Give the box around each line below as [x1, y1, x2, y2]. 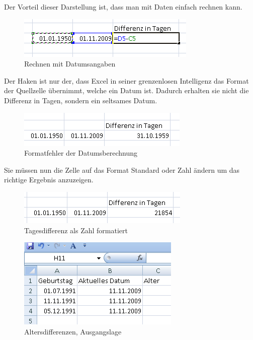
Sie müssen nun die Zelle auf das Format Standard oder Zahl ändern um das [4, 164, 240, 175]
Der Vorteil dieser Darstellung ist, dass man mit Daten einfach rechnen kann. [4, 2, 242, 12]
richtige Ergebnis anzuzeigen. [4, 174, 94, 185]
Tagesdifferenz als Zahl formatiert [24, 225, 128, 235]
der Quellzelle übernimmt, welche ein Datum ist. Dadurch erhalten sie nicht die [4, 85, 249, 96]
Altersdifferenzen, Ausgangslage [24, 326, 122, 336]
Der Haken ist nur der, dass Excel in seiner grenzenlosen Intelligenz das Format [4, 75, 249, 86]
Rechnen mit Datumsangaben [24, 58, 116, 69]
